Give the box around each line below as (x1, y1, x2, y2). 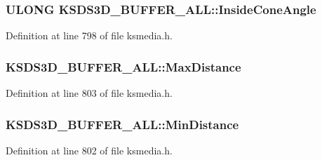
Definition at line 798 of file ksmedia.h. (6, 28, 173, 43)
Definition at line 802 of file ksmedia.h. (6, 142, 173, 157)
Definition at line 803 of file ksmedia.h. (6, 86, 173, 100)
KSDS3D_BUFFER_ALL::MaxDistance (6, 58, 241, 75)
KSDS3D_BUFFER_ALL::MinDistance (6, 115, 239, 133)
